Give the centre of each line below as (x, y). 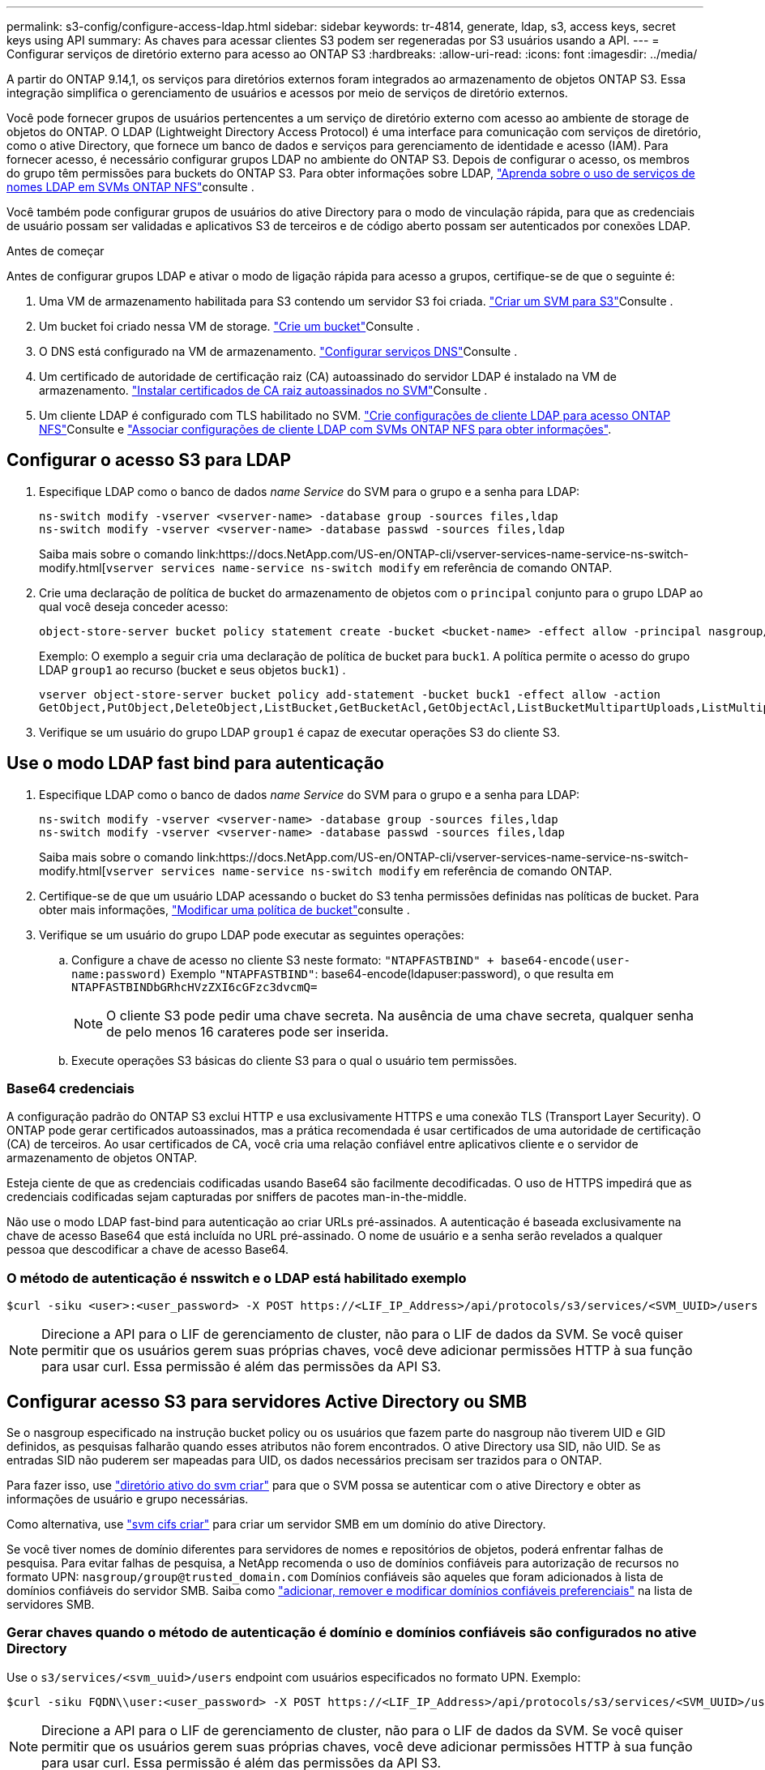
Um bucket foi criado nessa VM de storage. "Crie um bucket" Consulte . (229, 326)
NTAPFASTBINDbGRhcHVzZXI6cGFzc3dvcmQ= (194, 987)
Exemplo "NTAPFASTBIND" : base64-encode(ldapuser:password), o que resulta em (392, 973)
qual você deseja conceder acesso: (134, 606)
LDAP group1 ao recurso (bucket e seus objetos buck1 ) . (192, 669)
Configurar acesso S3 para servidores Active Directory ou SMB (267, 1401)
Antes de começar (56, 251)
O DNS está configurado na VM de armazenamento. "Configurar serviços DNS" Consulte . (278, 351)
